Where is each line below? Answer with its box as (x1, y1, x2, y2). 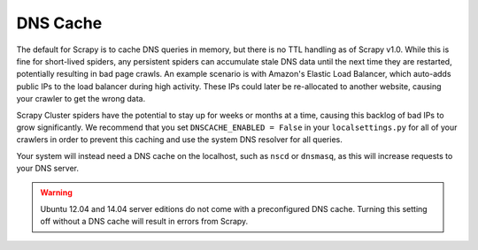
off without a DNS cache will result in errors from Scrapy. (40, 216, 249, 227)
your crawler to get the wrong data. (16, 94, 146, 104)
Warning (40, 187, 73, 198)
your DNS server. (16, 163, 80, 174)
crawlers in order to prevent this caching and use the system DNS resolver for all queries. (16, 134, 343, 145)
